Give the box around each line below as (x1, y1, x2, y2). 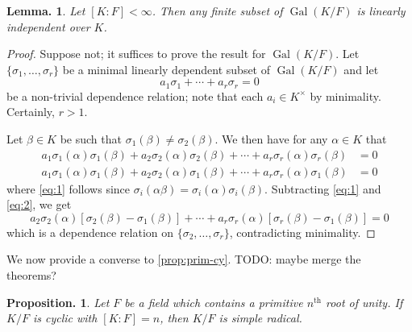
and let (343, 60, 379, 77)
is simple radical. (218, 309, 302, 326)
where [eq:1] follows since (6, 180, 131, 197)
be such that (60, 131, 122, 147)
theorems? (6, 267, 56, 284)
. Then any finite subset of (152, 2, 283, 19)
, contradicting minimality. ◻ (229, 223, 376, 240)
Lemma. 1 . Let (6, 2, 85, 19)
